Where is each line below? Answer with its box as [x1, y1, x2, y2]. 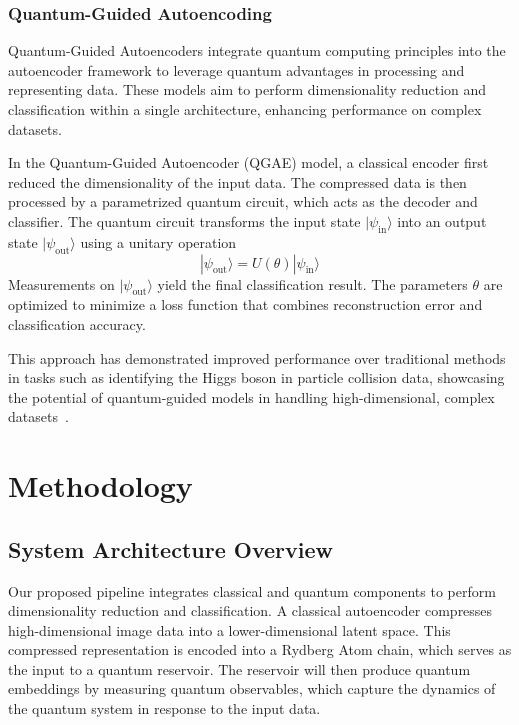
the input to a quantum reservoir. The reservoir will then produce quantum [8, 658, 471, 679]
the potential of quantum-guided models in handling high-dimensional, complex [8, 386, 495, 407]
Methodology [8, 465, 193, 506]
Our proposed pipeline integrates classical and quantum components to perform [8, 580, 496, 601]
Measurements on [8, 273, 115, 294]
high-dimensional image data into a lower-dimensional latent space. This [8, 619, 451, 640]
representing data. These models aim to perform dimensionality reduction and [8, 79, 487, 100]
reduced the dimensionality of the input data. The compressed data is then [8, 171, 467, 192]
